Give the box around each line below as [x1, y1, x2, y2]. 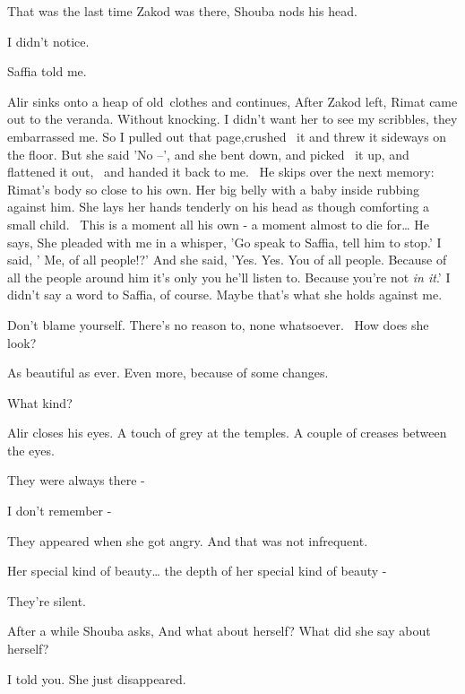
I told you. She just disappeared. [7, 669, 186, 688]
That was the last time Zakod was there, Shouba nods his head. [7, 2, 357, 20]
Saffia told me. [7, 62, 87, 81]
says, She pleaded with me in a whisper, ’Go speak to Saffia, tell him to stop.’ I [7, 232, 442, 251]
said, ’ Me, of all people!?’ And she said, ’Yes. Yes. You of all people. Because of [7, 250, 447, 269]
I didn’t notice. [7, 31, 90, 50]
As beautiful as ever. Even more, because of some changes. [7, 363, 329, 382]
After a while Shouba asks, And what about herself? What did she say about [7, 621, 431, 640]
